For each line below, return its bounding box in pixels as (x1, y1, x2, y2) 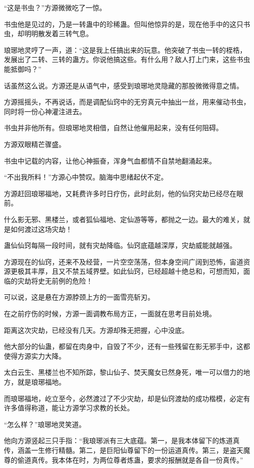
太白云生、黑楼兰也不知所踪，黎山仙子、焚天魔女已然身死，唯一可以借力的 (4, 367, 243, 377)
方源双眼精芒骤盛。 (4, 139, 65, 149)
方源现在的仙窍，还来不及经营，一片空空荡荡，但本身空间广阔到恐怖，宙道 (4, 256, 243, 266)
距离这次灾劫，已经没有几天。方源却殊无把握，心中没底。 (4, 325, 189, 335)
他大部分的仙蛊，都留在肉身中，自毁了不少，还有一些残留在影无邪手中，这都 (4, 341, 250, 351)
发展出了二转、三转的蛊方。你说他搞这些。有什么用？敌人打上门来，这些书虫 (4, 54, 250, 64)
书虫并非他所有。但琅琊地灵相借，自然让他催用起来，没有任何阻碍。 (4, 122, 223, 133)
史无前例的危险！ (38, 275, 93, 285)
